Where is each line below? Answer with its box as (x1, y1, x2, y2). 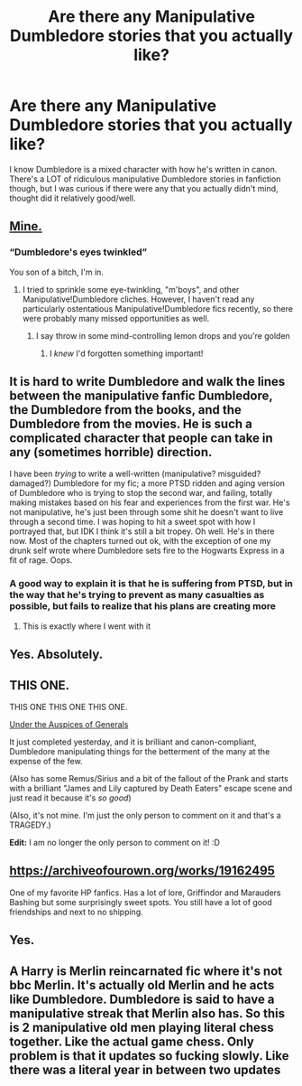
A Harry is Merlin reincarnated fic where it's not (9, 963, 283, 978)
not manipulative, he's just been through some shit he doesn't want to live (9, 507, 284, 518)
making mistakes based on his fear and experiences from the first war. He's (9, 497, 290, 508)
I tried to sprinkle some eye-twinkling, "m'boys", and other (22, 284, 240, 295)
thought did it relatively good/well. (9, 192, 136, 203)
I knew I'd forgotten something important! (49, 348, 204, 359)
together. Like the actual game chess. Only (9, 1034, 254, 1049)
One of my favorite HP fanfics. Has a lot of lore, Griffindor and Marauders (9, 887, 281, 898)
